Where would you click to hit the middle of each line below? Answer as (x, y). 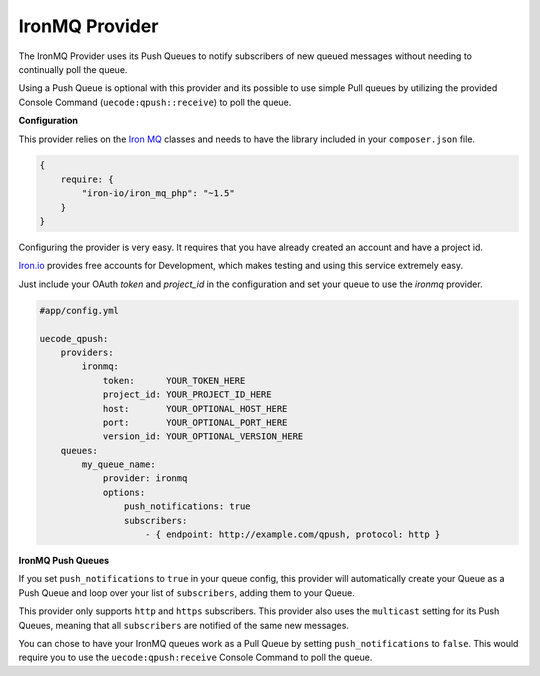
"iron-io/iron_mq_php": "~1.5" (158, 193)
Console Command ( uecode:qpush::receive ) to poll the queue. (155, 102)
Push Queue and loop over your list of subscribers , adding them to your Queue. (186, 592)
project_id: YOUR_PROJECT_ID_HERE (187, 394)
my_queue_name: (119, 464)
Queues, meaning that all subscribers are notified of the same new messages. (184, 625)
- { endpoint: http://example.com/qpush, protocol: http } (293, 534)
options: (124, 492)
